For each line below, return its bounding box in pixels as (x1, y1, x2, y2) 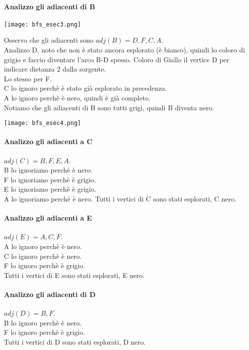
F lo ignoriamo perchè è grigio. (4, 174, 96, 184)
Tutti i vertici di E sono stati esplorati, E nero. (4, 270, 145, 280)
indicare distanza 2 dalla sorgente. (4, 64, 106, 74)
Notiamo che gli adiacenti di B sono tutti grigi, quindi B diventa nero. (4, 102, 214, 112)
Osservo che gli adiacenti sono (4, 35, 94, 45)
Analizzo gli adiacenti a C (4, 136, 92, 147)
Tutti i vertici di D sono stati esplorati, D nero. (4, 336, 146, 347)
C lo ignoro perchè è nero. (4, 250, 82, 261)
